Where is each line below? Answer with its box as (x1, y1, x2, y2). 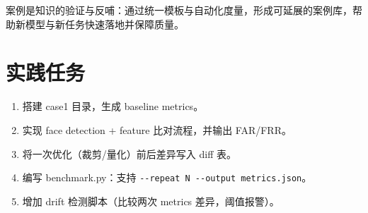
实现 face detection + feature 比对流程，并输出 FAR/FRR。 (22, 122, 292, 137)
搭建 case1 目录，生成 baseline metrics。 (22, 99, 204, 114)
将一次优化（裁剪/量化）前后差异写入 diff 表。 (22, 146, 236, 161)
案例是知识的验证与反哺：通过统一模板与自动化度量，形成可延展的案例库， (6, 3, 352, 17)
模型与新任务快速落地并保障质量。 (25, 16, 184, 31)
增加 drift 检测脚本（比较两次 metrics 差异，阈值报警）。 (22, 193, 280, 208)
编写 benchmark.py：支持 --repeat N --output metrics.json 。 (22, 170, 312, 185)
